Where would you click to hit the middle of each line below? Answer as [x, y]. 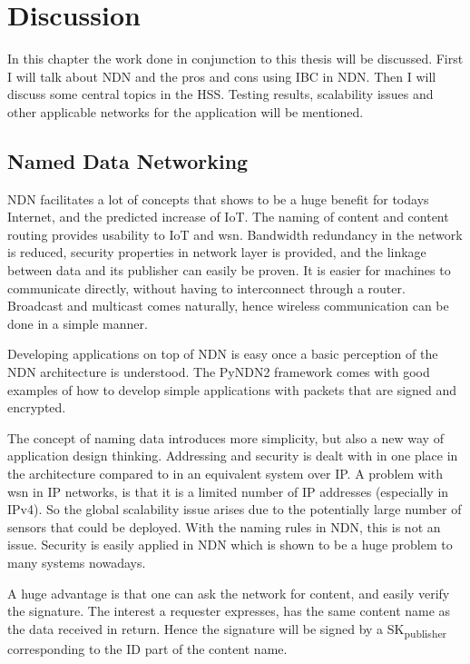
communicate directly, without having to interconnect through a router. [206, 287]
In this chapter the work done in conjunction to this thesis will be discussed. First [235, 59]
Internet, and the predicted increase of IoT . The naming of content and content [228, 217]
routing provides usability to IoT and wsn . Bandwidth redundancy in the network [235, 234]
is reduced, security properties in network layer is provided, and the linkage [217, 252]
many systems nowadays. [77, 562]
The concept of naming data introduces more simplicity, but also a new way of [225, 437]
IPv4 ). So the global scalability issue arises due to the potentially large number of [235, 509]
